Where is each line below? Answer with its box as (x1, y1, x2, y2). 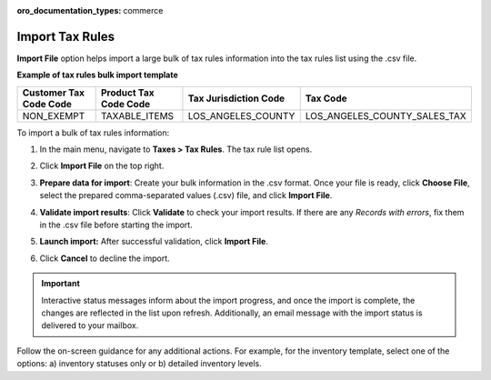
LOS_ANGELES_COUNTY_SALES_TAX (305, 109, 467, 122)
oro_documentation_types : (16, 5, 122, 15)
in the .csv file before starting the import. (39, 219, 193, 231)
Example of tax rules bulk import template (16, 69, 179, 81)
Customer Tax (22, 86, 85, 99)
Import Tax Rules (16, 28, 115, 45)
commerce (123, 5, 164, 15)
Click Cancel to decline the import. (39, 253, 170, 264)
